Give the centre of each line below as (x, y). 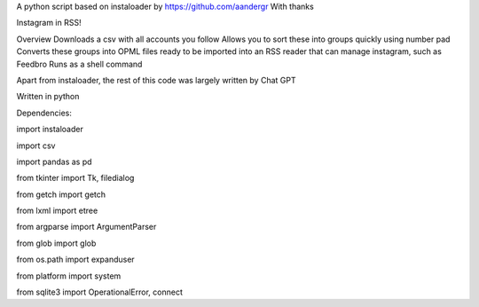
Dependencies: (44, 113)
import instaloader (50, 130)
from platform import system (69, 276)
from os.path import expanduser (75, 260)
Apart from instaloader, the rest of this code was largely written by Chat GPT (156, 80)
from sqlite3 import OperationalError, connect (100, 292)
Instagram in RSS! (49, 23)
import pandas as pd (54, 161)
